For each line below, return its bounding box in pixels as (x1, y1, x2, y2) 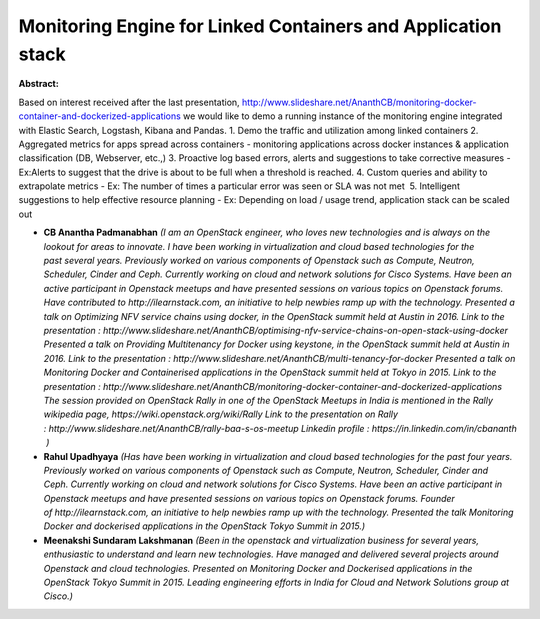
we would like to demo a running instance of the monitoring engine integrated (183, 110, 503, 122)
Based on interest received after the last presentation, (18, 96, 240, 108)
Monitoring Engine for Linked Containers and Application (18, 15, 502, 37)
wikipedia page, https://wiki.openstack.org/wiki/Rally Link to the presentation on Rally (43, 408, 399, 420)
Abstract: (18, 78, 59, 90)
